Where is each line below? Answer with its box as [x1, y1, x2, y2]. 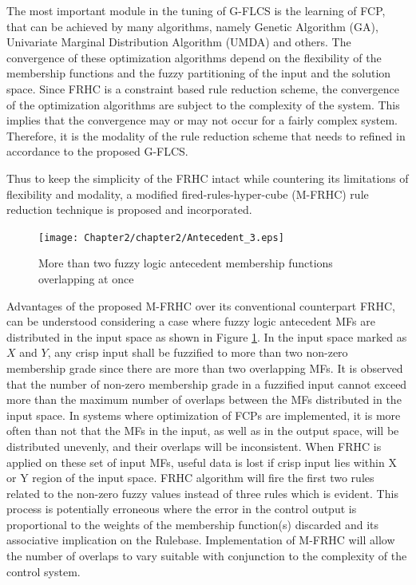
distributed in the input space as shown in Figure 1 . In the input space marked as [6, 328, 407, 345]
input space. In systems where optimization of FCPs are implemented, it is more [6, 406, 401, 423]
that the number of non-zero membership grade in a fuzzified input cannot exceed [6, 375, 407, 392]
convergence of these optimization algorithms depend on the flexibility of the [6, 49, 382, 65]
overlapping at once [38, 270, 134, 287]
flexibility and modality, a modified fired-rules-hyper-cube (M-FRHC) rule [6, 185, 369, 202]
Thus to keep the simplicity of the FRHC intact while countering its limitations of [6, 169, 409, 186]
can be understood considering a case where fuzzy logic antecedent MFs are [6, 313, 375, 330]
